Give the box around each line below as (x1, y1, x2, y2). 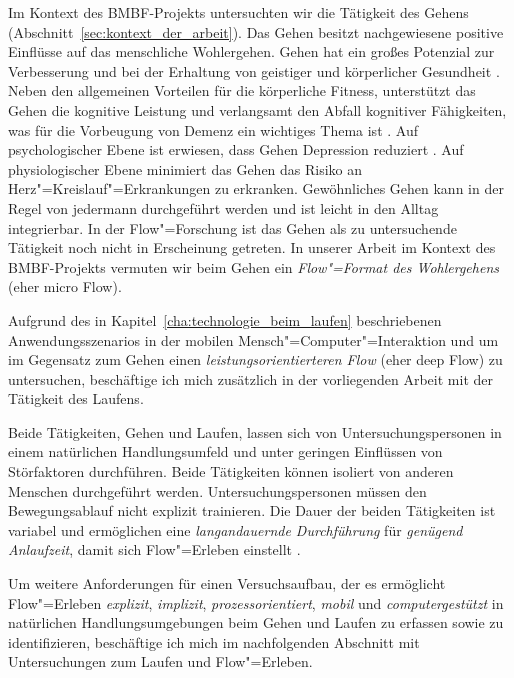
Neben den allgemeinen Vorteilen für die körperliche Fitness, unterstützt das (8, 80, 476, 101)
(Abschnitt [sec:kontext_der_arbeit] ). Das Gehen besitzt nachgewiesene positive (8, 21, 504, 42)
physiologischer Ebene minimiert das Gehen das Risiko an (8, 158, 363, 179)
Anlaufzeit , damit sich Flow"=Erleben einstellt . (8, 539, 301, 560)
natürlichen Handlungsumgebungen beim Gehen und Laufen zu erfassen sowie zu (8, 612, 504, 633)
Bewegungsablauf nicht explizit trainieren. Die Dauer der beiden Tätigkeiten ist (8, 500, 496, 521)
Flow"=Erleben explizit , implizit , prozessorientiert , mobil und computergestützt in (8, 592, 504, 613)
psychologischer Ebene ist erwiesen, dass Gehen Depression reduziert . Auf (8, 139, 464, 160)
